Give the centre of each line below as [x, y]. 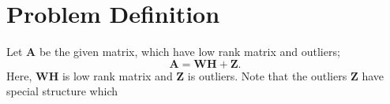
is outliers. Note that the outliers [267, 75]
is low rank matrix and [117, 75]
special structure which [62, 91]
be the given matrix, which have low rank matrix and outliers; [189, 52]
